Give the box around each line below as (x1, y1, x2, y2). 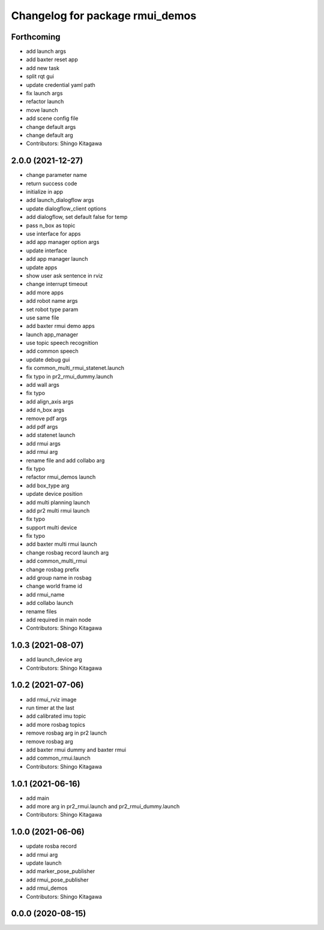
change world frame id (26, 582, 82, 590)
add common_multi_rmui (26, 558, 87, 565)
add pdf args (26, 423, 58, 430)
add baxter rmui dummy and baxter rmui (26, 746, 126, 753)
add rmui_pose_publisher (26, 876, 89, 883)
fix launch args (26, 90, 63, 97)
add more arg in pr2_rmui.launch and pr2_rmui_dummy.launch (26, 802, 180, 809)
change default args (26, 123, 76, 130)
